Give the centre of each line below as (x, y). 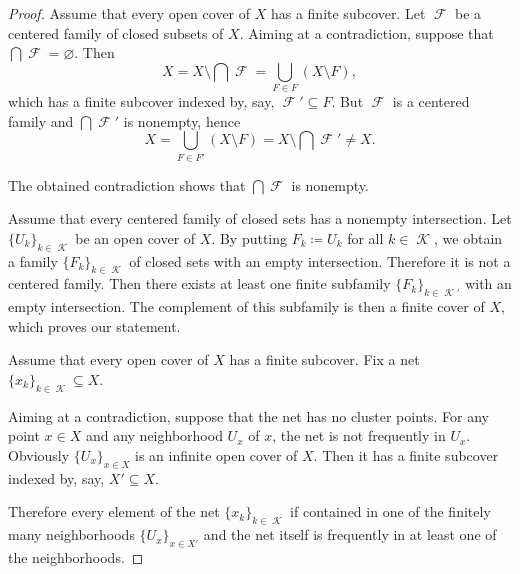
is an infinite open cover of (216, 454)
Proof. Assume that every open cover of (129, 13)
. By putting (249, 237)
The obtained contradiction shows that (127, 184)
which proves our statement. (94, 325)
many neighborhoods (71, 534)
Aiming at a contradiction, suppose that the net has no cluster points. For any (248, 415)
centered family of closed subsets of (116, 32)
